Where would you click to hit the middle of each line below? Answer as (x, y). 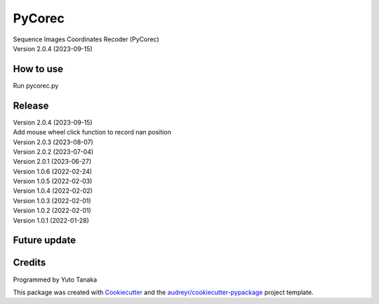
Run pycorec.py (36, 85)
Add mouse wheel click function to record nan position (92, 132)
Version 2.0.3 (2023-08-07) (53, 142)
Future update (45, 241)
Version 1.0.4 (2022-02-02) (53, 191)
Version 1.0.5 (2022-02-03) (53, 181)
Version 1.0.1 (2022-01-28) (51, 220)
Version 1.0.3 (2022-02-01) (52, 200)
